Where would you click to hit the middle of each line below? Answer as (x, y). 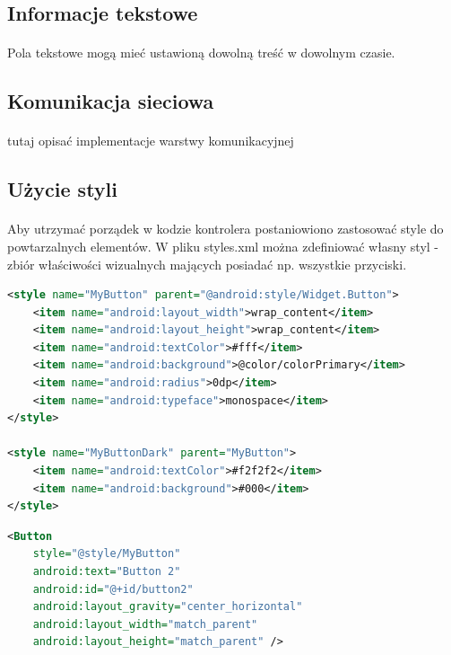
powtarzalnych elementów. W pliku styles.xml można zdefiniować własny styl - (223, 246)
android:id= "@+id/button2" (113, 589)
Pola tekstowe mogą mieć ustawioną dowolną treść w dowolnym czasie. (201, 53)
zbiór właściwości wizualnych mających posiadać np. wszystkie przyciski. (207, 264)
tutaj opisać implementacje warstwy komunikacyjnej (151, 141)
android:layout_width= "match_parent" (145, 624)
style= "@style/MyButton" (107, 554)
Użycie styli (62, 189)
